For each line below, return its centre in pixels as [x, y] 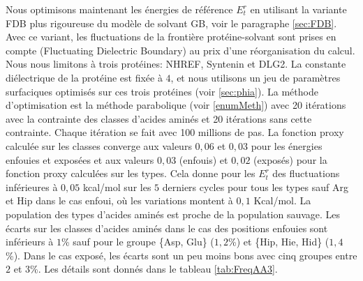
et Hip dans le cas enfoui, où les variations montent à [119, 200]
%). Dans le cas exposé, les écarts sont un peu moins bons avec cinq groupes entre [181, 255]
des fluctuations [306, 173]
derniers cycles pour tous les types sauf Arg [255, 187]
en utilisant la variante [298, 9]
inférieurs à [30, 242]
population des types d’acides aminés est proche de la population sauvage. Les [173, 214]
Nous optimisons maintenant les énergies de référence [119, 9]
